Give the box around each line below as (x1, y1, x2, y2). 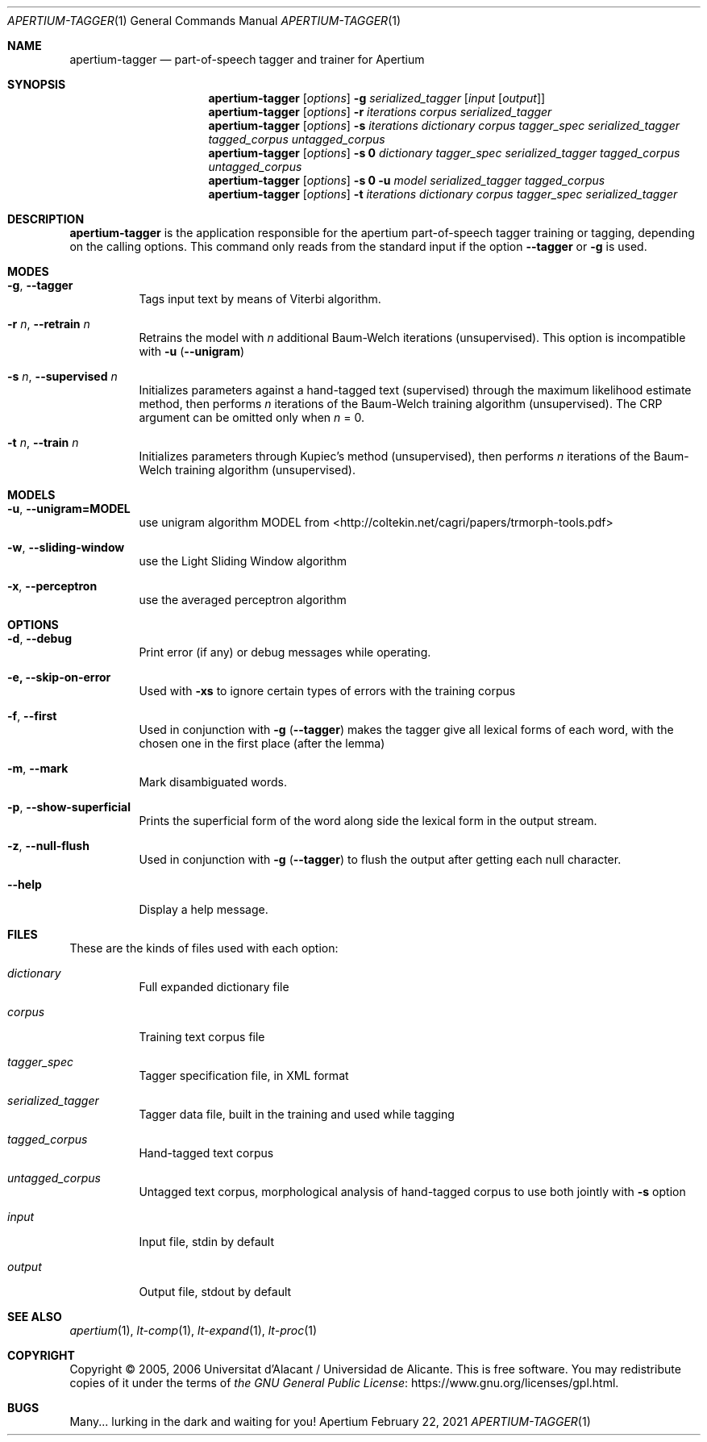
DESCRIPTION (7, 212, 85, 226)
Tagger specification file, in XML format (139, 1069, 349, 1082)
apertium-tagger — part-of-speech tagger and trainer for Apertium (69, 52, 425, 66)
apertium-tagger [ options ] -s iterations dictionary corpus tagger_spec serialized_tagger (208, 119, 680, 132)
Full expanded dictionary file (139, 980, 289, 994)
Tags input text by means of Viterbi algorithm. (139, 292, 381, 306)
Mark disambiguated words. (139, 775, 287, 789)
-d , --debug (7, 631, 73, 645)
